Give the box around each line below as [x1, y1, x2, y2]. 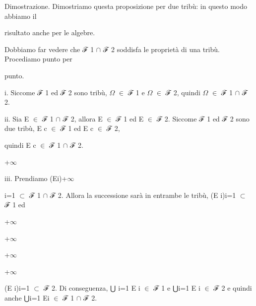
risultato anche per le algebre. [4, 27, 95, 38]
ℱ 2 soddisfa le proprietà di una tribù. [103, 44, 220, 54]
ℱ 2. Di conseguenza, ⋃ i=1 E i [43, 283, 140, 293]
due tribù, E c [4, 123, 47, 133]
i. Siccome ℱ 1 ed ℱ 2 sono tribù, [4, 87, 107, 97]
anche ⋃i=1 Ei [4, 292, 50, 303]
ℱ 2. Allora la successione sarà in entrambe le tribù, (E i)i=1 [50, 189, 236, 200]
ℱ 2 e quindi [213, 283, 252, 293]
